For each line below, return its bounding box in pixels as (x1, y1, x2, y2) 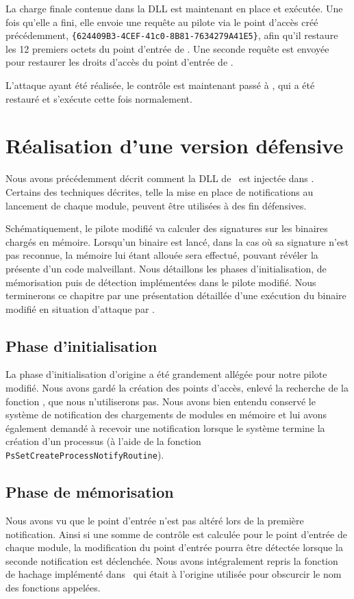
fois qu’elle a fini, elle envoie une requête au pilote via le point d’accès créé (5, 14, 318, 29)
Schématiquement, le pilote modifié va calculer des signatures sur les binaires (5, 221, 328, 235)
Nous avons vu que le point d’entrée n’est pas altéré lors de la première (5, 513, 304, 527)
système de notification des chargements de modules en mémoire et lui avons (5, 407, 327, 422)
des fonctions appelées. (5, 580, 101, 594)
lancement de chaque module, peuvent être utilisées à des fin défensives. (5, 198, 307, 212)
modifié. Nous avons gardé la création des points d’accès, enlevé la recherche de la (5, 381, 349, 395)
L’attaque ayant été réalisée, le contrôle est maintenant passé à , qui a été (5, 78, 315, 92)
